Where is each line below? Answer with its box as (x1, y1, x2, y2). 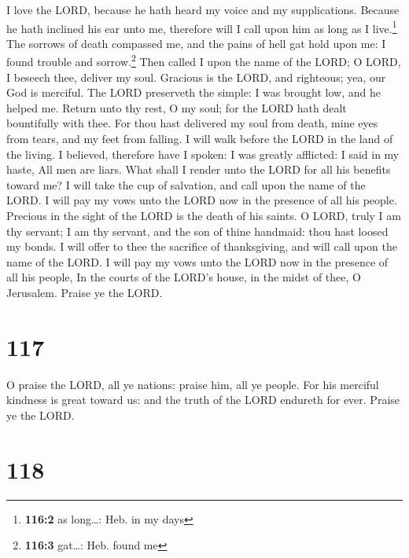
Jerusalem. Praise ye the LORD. (6, 285, 163, 300)
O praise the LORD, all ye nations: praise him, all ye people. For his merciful (6, 376, 379, 392)
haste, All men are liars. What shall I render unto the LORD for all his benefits (6, 161, 391, 178)
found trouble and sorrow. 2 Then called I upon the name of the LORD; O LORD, (6, 51, 401, 70)
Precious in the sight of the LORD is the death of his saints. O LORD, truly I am (6, 207, 401, 224)
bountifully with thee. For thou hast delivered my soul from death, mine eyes (6, 115, 378, 131)
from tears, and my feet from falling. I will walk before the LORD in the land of (6, 130, 393, 147)
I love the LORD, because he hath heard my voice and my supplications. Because (6, 2, 400, 17)
